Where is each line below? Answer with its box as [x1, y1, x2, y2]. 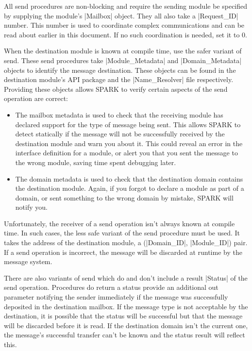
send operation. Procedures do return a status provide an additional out [4, 282, 218, 292]
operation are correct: [4, 93, 68, 103]
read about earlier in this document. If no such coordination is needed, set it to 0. [4, 29, 247, 39]
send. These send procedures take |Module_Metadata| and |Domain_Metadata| [4, 55, 242, 65]
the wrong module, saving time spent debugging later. [15, 157, 176, 167]
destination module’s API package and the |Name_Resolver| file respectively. [4, 74, 234, 84]
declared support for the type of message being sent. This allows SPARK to [15, 119, 241, 129]
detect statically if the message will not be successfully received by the [15, 129, 225, 139]
